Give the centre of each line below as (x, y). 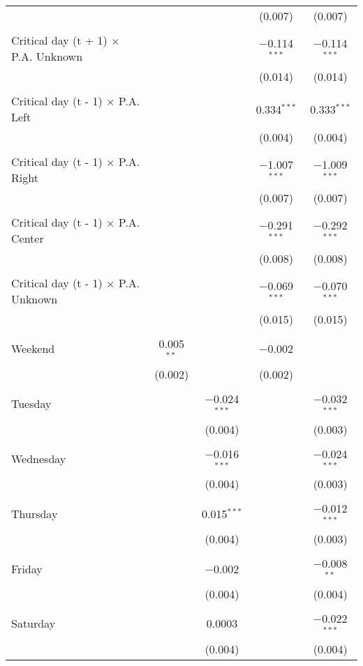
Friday (27, 568)
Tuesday (31, 404)
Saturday (34, 623)
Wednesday (39, 458)
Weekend (33, 349)
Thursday (35, 513)
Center (28, 238)
